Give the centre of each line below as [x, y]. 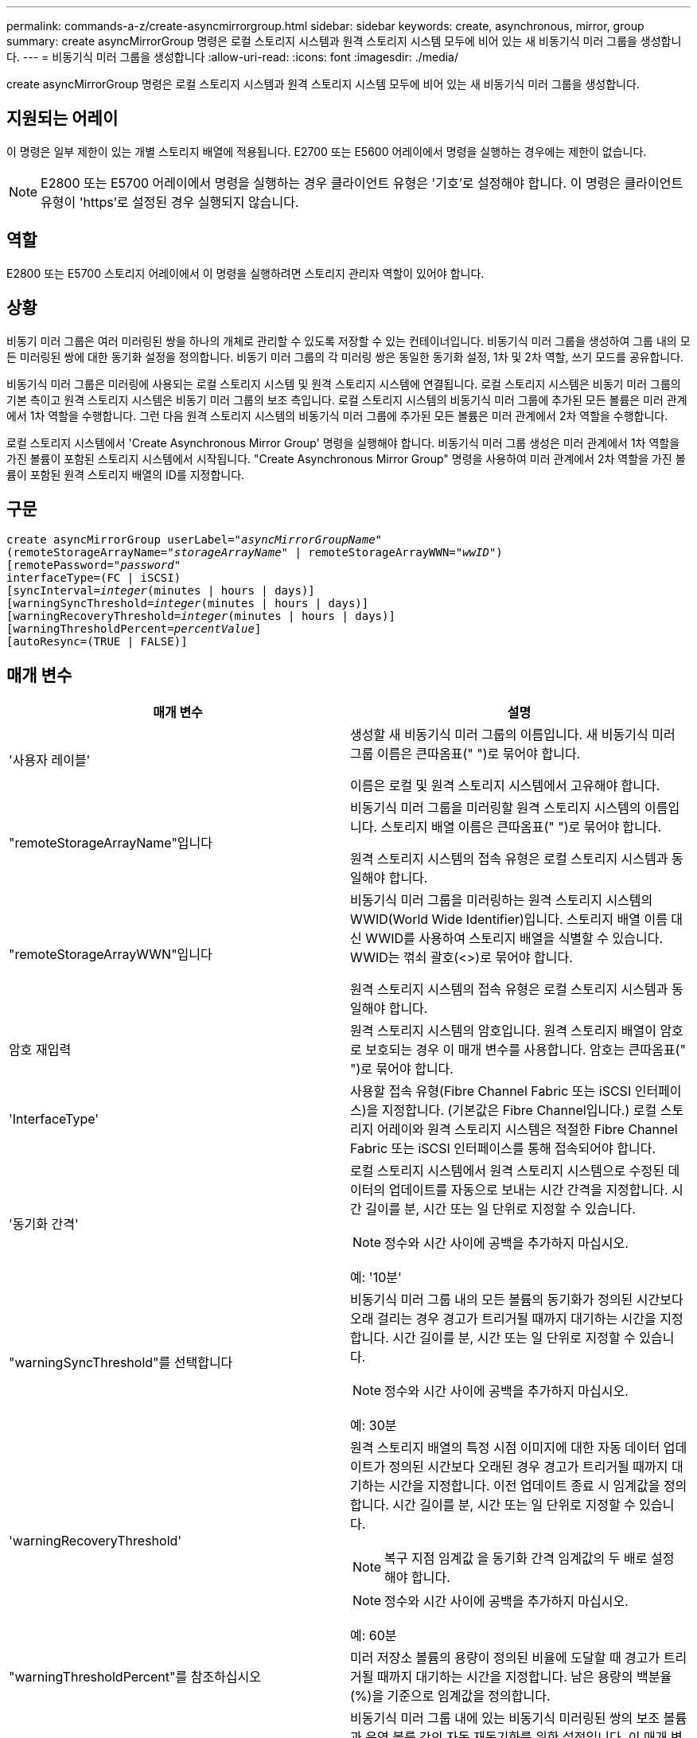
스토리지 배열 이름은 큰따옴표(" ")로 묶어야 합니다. [521, 827]
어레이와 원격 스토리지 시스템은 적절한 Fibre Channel [527, 1130]
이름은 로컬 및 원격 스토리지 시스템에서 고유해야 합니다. [505, 786]
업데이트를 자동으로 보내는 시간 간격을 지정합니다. [528, 1190]
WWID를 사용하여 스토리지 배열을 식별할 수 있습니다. [514, 939]
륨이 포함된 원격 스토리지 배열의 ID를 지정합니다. [126, 474]
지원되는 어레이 [62, 119]
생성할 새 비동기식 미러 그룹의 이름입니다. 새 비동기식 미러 [513, 735]
